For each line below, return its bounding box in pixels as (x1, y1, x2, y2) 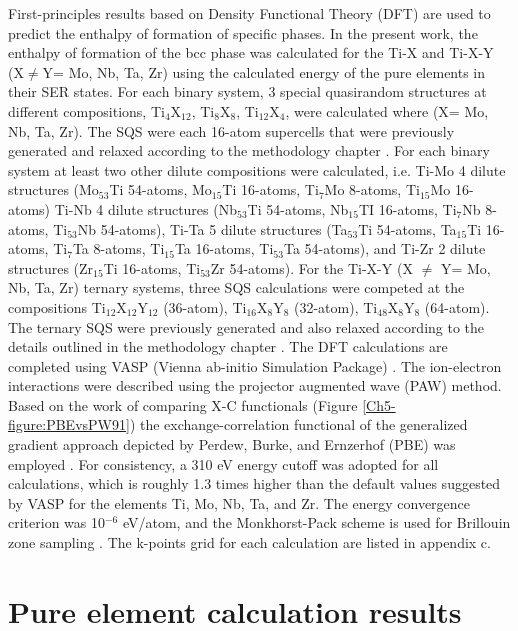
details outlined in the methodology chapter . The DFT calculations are (8, 336, 448, 357)
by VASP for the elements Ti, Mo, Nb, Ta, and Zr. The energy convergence (8, 492, 471, 513)
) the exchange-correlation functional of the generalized (129, 414, 468, 435)
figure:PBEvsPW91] (8, 414, 130, 435)
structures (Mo (8, 179, 99, 200)
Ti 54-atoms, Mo (109, 179, 212, 200)
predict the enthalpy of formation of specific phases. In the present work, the (8, 22, 478, 43)
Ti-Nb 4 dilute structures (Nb (54, 198, 237, 219)
